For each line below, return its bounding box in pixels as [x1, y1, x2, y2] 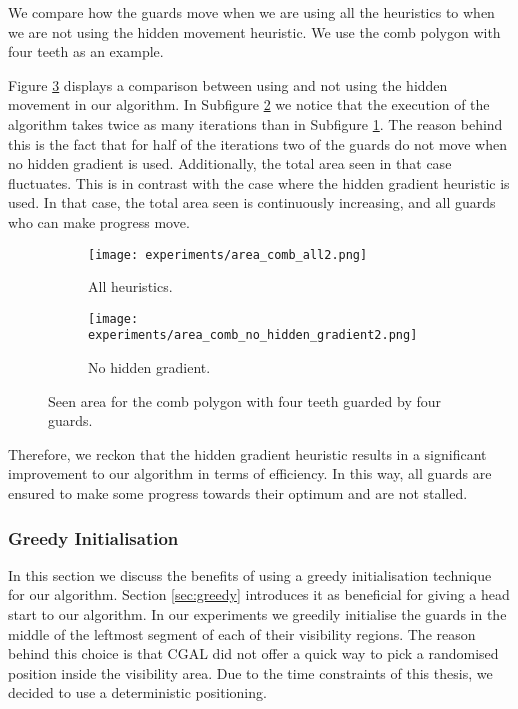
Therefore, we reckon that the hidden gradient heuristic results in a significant [8, 443, 487, 464]
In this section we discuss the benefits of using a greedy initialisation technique [8, 564, 492, 585]
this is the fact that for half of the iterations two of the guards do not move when [8, 133, 507, 154]
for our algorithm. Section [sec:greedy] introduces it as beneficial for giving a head [8, 584, 510, 605]
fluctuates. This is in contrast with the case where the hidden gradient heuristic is [8, 172, 510, 193]
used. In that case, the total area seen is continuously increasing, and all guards [8, 192, 496, 213]
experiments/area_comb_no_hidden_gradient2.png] [88, 328, 418, 343]
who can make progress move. [8, 211, 190, 232]
